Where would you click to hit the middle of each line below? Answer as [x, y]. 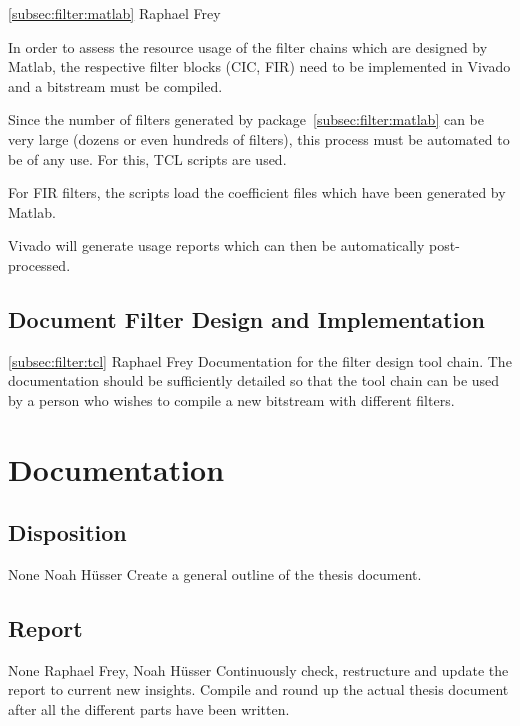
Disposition [67, 532]
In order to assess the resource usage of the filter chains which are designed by [248, 46]
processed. [39, 264]
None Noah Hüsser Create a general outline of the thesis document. [215, 574]
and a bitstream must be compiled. [115, 85]
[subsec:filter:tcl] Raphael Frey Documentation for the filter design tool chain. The [260, 360]
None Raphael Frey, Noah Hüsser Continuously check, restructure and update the [258, 669]
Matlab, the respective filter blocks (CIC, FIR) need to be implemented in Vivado [259, 66]
